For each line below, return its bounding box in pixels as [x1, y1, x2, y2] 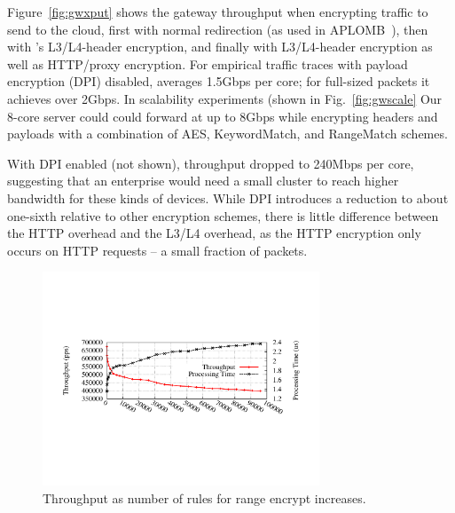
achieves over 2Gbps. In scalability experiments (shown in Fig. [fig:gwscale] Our [7, 89, 443, 107]
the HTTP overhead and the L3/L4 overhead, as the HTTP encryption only [7, 224, 421, 242]
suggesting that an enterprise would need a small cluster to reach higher [7, 171, 399, 190]
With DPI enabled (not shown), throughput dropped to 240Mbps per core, [7, 154, 414, 172]
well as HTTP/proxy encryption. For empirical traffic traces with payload [7, 54, 408, 73]
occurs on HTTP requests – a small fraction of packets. [7, 241, 308, 259]
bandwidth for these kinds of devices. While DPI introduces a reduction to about [7, 188, 449, 207]
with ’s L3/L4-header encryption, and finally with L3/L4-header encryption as [7, 37, 433, 56]
